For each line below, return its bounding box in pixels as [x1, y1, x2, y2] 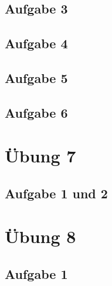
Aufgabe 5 [5, 68, 68, 87]
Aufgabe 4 [5, 34, 68, 52]
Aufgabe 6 [5, 103, 68, 121]
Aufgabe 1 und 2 [5, 184, 108, 202]
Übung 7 [5, 144, 76, 168]
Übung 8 [5, 224, 76, 248]
